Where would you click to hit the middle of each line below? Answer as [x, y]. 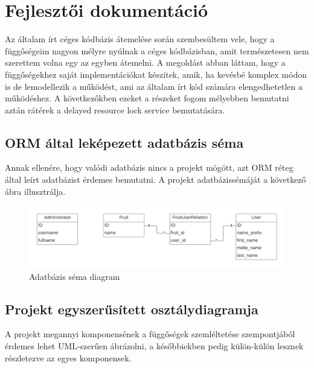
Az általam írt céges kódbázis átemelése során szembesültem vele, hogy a [140, 39]
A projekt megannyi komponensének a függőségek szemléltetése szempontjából [150, 334]
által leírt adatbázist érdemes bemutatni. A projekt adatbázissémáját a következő [155, 179]
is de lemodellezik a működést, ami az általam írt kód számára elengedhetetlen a [154, 86]
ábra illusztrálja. [35, 191]
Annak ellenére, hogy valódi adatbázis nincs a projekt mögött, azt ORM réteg [149, 167]
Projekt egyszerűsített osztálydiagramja [132, 309]
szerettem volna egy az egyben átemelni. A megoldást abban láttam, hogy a [145, 62]
